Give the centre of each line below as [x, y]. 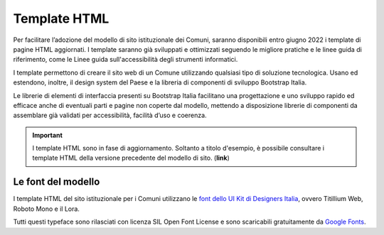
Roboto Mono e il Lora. [46, 209]
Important [48, 135]
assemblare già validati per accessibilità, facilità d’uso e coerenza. [110, 115]
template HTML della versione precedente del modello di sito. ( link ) [131, 158]
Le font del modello [57, 182]
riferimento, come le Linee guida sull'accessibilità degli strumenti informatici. [126, 60]
